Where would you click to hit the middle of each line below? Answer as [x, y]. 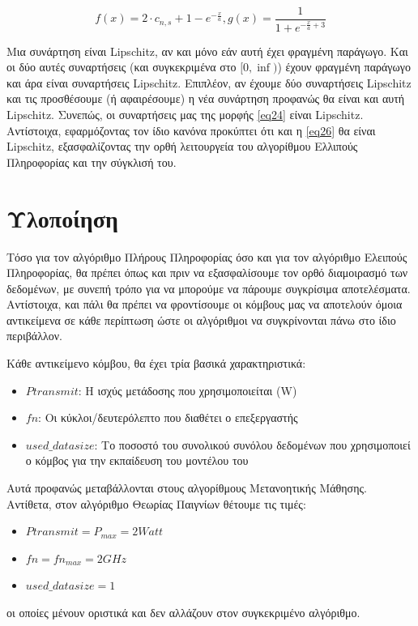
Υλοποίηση [62, 217]
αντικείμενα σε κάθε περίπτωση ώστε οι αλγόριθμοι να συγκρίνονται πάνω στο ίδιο [201, 319]
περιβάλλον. [34, 336]
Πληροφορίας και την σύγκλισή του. [92, 162]
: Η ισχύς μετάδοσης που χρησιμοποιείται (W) [188, 390]
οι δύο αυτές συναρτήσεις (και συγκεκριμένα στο [122, 67]
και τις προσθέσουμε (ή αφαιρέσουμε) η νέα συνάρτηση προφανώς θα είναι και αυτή [206, 98]
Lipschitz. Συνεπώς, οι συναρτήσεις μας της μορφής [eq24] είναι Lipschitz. [185, 115]
